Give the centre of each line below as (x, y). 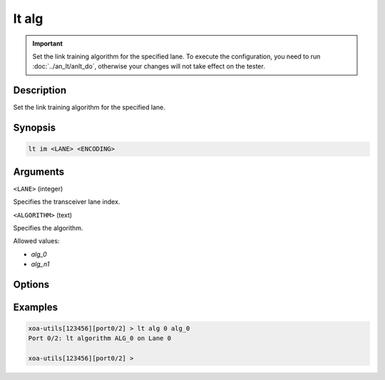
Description (40, 90)
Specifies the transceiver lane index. (67, 202)
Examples (36, 307)
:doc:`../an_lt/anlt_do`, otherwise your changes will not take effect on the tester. (149, 66)
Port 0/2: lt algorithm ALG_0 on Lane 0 (99, 338)
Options (31, 284)
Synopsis (35, 128)
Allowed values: (36, 241)
